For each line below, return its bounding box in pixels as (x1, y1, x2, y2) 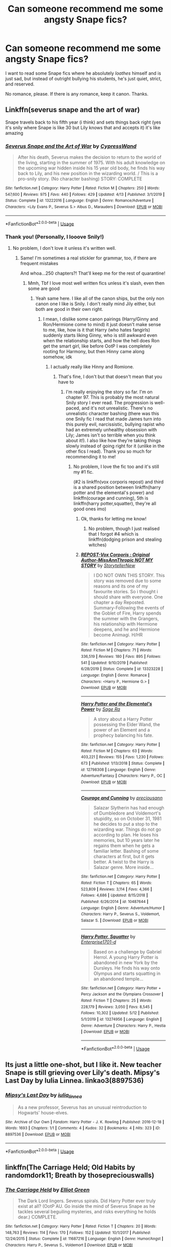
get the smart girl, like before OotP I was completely (43, 343, 152, 349)
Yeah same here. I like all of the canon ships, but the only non (35, 295, 164, 301)
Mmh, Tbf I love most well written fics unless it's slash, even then (27, 280, 165, 286)
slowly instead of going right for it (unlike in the (66, 443, 164, 449)
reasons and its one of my (93, 583, 149, 589)
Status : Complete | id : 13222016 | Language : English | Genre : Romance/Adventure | (5, 198, 154, 204)
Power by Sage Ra (80, 706, 121, 712)
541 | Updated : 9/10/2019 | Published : (80, 660, 148, 665)
